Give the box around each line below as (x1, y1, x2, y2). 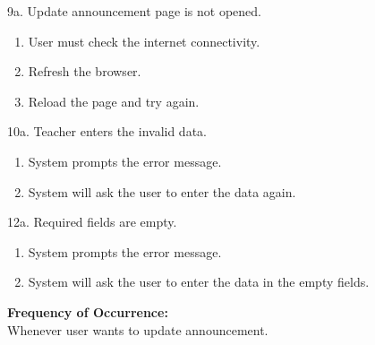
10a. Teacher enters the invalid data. (7, 122, 207, 141)
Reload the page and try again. (28, 91, 200, 110)
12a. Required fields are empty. (7, 212, 177, 231)
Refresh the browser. (28, 62, 141, 81)
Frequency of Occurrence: (7, 302, 168, 321)
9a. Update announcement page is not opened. (7, 2, 261, 20)
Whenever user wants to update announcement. (7, 320, 268, 339)
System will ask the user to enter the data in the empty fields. (28, 272, 370, 291)
